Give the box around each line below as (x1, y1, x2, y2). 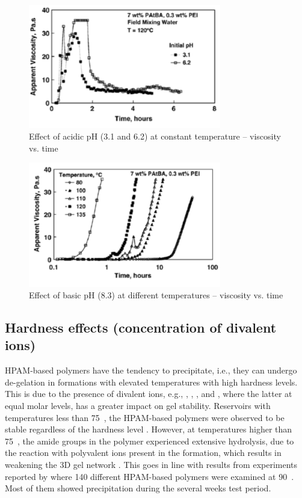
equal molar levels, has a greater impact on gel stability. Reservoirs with (5, 399, 271, 412)
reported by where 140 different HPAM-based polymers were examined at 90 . (5, 470, 294, 482)
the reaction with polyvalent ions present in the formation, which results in (5, 446, 282, 459)
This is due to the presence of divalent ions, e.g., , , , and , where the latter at (5, 387, 292, 400)
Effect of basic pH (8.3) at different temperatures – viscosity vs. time (29, 289, 283, 301)
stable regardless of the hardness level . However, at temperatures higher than (5, 423, 292, 435)
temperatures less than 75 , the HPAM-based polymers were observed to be (5, 411, 285, 423)
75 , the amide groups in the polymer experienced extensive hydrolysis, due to (5, 434, 294, 447)
